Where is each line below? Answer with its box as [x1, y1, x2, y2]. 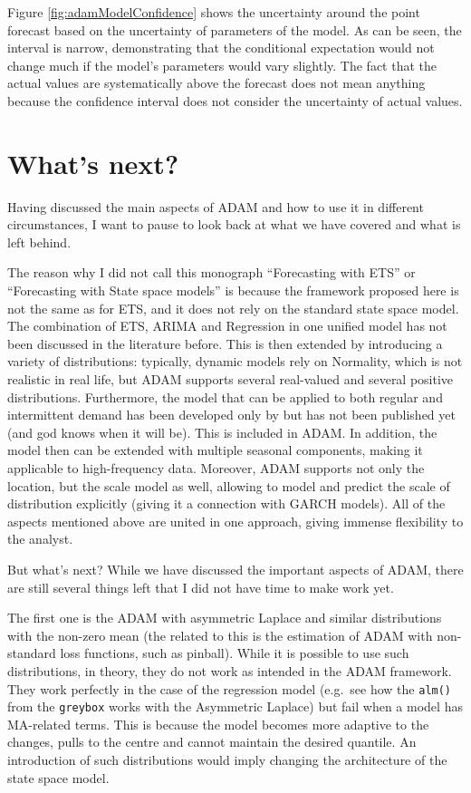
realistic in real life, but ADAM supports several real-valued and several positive [7, 370, 454, 389]
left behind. [7, 232, 72, 251]
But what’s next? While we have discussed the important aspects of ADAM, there [7, 559, 464, 578]
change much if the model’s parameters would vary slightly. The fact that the [7, 55, 437, 74]
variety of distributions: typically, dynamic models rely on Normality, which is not [7, 352, 463, 371]
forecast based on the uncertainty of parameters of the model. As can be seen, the [7, 20, 462, 39]
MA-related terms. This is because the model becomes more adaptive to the [7, 714, 429, 733]
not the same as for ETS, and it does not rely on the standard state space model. [7, 298, 459, 317]
